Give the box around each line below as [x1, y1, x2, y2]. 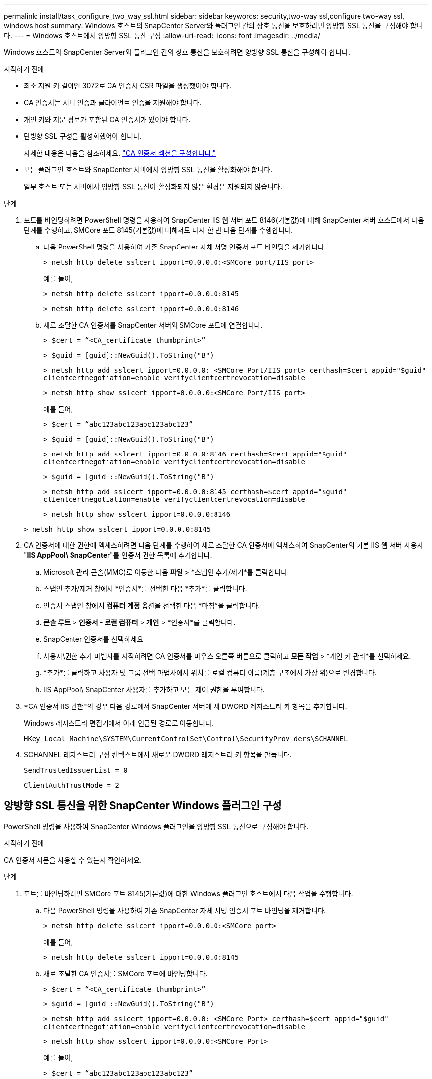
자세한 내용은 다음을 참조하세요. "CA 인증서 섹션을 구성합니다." [24, 149, 216, 157]
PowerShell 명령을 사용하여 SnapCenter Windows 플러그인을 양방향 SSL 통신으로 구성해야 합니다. [4, 822, 309, 830]
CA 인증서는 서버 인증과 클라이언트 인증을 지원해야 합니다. [24, 98, 202, 107]
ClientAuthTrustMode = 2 [24, 781, 119, 789]
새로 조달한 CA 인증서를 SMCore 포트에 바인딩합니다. [43, 969, 208, 978]
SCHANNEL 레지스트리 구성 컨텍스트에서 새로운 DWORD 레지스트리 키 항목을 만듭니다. [24, 750, 292, 759]
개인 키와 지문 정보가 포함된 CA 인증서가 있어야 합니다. [24, 115, 191, 124]
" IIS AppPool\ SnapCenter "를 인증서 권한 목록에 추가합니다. [24, 551, 212, 559]
